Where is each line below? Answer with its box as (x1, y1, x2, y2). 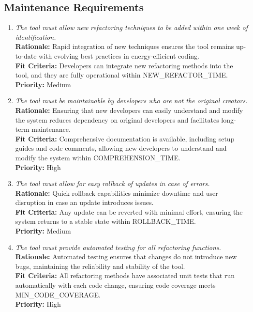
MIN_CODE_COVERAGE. (15, 289, 101, 299)
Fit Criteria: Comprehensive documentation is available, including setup (15, 133, 235, 143)
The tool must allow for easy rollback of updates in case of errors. (15, 178, 210, 188)
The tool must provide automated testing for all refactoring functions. (15, 242, 221, 252)
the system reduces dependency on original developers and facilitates (15, 114, 219, 125)
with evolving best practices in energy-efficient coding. (39, 50, 199, 61)
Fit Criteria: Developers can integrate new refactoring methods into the (15, 60, 233, 70)
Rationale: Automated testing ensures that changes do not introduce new (15, 251, 237, 262)
